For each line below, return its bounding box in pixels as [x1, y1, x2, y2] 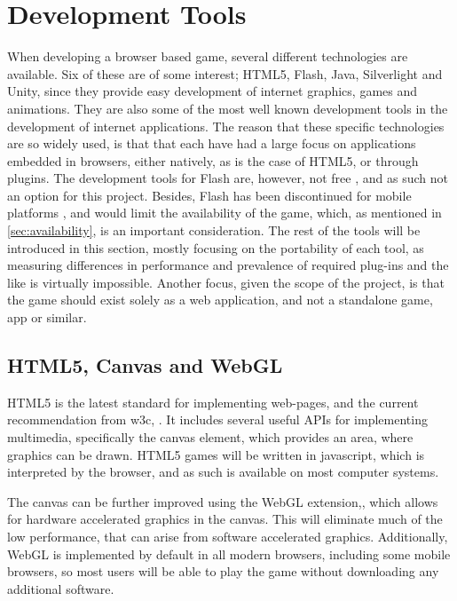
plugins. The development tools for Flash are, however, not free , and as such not [7, 169, 448, 187]
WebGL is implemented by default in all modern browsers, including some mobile [7, 544, 451, 563]
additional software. [7, 579, 114, 597]
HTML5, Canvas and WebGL [7, 352, 283, 379]
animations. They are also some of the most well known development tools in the [7, 99, 448, 117]
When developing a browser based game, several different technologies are [7, 47, 408, 66]
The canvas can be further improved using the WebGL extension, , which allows [7, 492, 438, 510]
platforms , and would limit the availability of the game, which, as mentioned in [7, 203, 442, 222]
